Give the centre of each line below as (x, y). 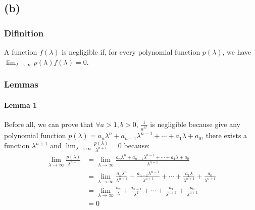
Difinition (24, 33)
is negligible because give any (195, 124)
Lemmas (21, 84)
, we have (237, 52)
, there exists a (224, 135)
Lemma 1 (21, 104)
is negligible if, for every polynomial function (131, 52)
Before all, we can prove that (49, 124)
